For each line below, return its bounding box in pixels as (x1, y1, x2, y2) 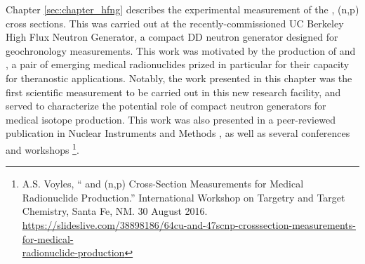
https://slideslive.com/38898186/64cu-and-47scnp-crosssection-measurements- (22, 217, 356, 232)
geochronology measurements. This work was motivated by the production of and (6, 43, 356, 58)
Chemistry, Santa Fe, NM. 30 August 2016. (22, 204, 208, 218)
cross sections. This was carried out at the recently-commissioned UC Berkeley (6, 15, 344, 30)
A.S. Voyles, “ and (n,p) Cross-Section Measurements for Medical (22, 176, 304, 191)
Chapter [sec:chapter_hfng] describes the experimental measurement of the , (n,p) (6, 2, 359, 16)
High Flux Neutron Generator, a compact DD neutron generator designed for (6, 29, 338, 44)
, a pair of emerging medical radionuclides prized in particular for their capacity (6, 57, 350, 72)
